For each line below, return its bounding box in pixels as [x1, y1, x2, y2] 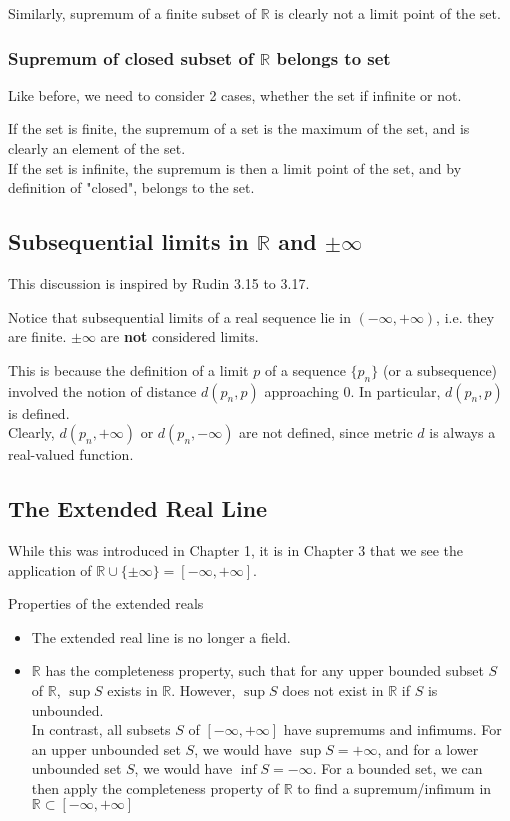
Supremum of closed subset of [8, 45, 254, 70]
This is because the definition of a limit [8, 359, 249, 380]
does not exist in [282, 679, 384, 700]
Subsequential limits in [8, 226, 249, 257]
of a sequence [264, 359, 346, 380]
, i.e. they [436, 306, 495, 327]
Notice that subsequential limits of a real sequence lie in [8, 306, 351, 327]
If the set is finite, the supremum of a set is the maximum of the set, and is [8, 118, 470, 139]
